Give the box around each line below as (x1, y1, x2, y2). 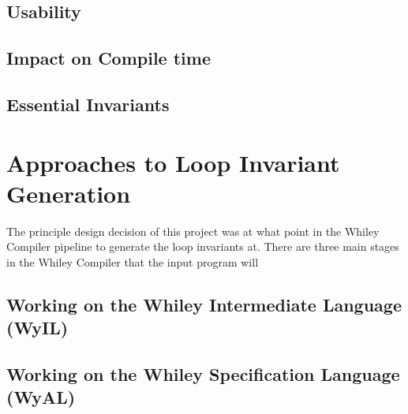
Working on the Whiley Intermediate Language (6, 292, 402, 316)
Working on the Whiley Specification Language (6, 362, 400, 386)
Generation (6, 177, 131, 209)
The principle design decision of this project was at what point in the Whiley (6, 222, 380, 239)
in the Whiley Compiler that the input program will (6, 253, 259, 270)
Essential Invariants (6, 91, 170, 116)
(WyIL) (6, 315, 69, 340)
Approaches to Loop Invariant (6, 146, 340, 178)
